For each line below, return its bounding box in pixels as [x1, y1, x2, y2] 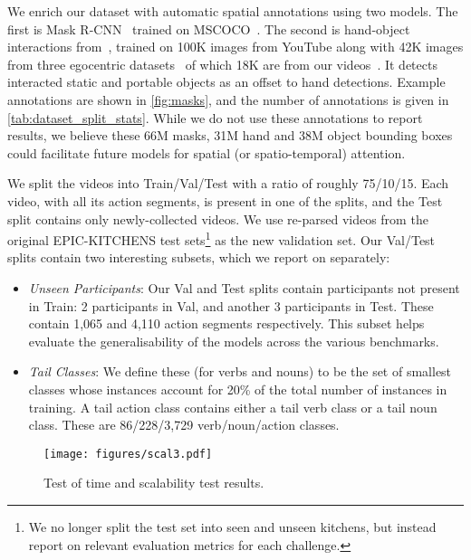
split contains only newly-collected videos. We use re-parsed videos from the [7, 209, 428, 228]
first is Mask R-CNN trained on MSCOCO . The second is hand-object [7, 19, 410, 38]
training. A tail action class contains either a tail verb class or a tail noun [28, 397, 437, 416]
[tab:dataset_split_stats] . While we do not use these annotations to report [7, 108, 423, 127]
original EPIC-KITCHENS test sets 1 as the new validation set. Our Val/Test [7, 228, 436, 249]
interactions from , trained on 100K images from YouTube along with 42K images [7, 37, 464, 56]
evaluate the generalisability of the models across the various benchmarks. [28, 331, 439, 350]
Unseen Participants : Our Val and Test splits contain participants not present [28, 278, 460, 297]
